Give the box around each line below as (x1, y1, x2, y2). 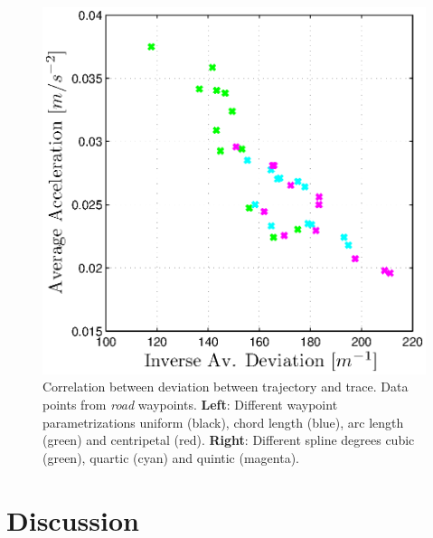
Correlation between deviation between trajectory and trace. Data (42, 377, 409, 396)
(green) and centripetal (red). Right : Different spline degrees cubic (42, 430, 415, 449)
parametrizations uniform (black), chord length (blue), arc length (42, 412, 404, 431)
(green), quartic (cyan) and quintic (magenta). (42, 448, 299, 467)
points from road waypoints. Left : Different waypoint (42, 395, 338, 414)
